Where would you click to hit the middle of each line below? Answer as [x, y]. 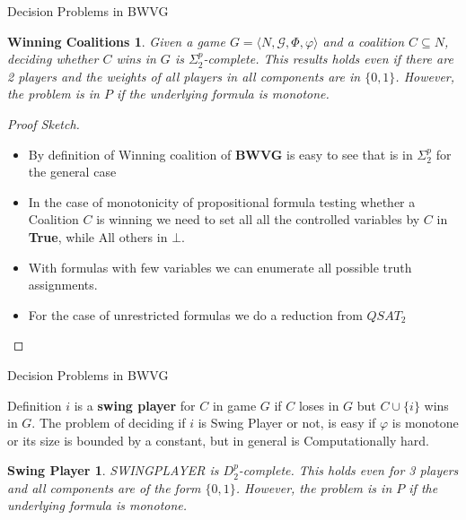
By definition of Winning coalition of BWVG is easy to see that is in [220, 154]
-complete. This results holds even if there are [328, 59]
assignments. [63, 285]
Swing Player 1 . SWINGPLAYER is [113, 470]
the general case [72, 172]
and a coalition [364, 41]
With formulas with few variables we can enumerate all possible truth [220, 267]
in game [234, 405]
